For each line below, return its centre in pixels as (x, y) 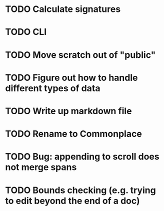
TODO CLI (26, 32)
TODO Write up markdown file (68, 111)
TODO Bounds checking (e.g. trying (80, 190)
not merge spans (41, 167)
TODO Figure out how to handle (71, 78)
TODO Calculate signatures (63, 9)
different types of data (53, 88)
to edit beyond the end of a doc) (72, 201)
